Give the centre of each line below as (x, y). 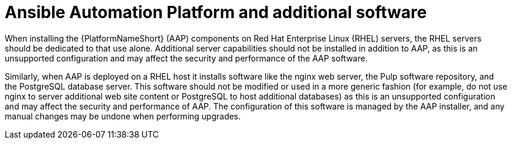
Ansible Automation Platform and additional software (216, 12)
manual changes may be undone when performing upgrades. (123, 116)
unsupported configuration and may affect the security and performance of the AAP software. (186, 58)
